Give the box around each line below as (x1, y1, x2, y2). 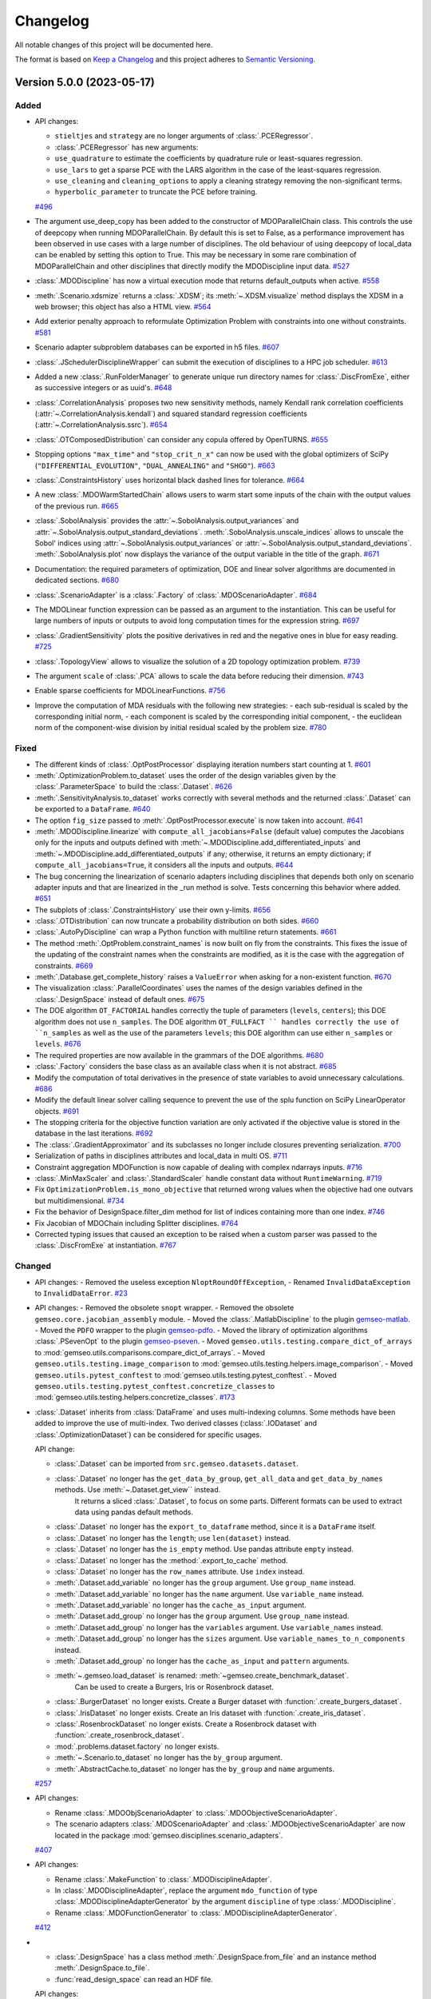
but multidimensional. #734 (34, 1195, 125, 1205)
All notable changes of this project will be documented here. (14, 40, 213, 50)
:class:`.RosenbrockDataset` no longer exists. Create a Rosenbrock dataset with (54, 1719, 317, 1729)
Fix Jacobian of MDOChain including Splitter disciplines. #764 (34, 1218, 239, 1227)
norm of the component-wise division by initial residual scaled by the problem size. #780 (34, 723, 327, 732)
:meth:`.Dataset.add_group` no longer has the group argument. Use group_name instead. (54, 1611, 350, 1621)
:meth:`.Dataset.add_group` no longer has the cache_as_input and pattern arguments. (54, 1656, 350, 1666)
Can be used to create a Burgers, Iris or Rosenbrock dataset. (74, 1682, 275, 1691)
